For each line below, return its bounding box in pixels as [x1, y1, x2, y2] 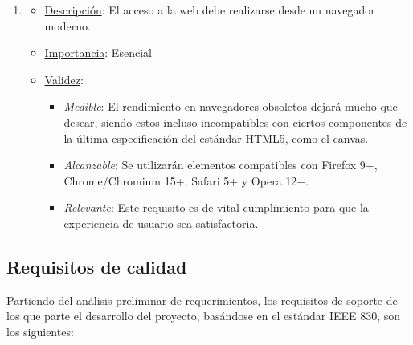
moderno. [44, 17, 91, 34]
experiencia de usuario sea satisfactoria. [63, 214, 259, 231]
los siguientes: [6, 323, 74, 339]
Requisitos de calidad [6, 254, 187, 278]
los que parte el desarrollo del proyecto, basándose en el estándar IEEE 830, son [6, 307, 401, 324]
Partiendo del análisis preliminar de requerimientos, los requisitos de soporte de [6, 291, 398, 308]
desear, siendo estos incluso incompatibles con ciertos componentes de [63, 113, 407, 130]
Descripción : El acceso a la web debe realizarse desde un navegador [44, 2, 375, 18]
